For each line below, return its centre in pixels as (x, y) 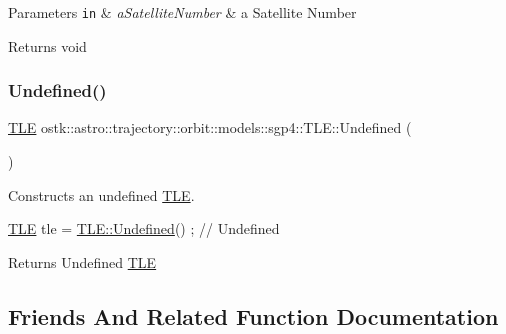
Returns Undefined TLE (82, 261)
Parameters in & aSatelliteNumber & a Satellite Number (182, 12)
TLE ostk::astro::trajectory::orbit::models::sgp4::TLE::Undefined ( (210, 127)
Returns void (47, 45)
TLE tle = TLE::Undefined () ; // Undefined (144, 228)
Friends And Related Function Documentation (253, 315)
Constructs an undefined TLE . (101, 194)
